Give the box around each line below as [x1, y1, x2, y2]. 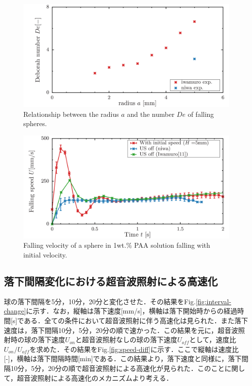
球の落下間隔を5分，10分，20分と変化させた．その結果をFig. [4, 296, 196, 306]
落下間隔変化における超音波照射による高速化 [4, 273, 218, 288]
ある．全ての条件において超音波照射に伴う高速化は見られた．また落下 [24, 315, 248, 325]
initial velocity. [23, 249, 67, 259]
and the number [127, 109, 175, 119]
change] [4, 306, 26, 316]
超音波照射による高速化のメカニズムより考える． [17, 372, 173, 383]
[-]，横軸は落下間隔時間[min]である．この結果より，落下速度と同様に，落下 [4, 353, 242, 364]
